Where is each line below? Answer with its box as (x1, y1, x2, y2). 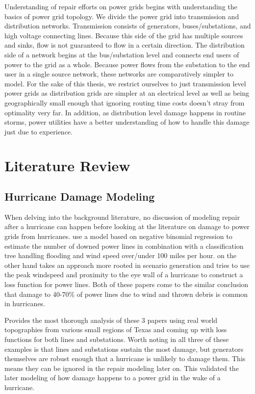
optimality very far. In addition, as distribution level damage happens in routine (4, 107, 246, 117)
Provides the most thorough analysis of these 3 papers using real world (4, 315, 218, 325)
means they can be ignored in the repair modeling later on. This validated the (4, 363, 239, 373)
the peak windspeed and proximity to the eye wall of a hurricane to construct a (4, 269, 243, 280)
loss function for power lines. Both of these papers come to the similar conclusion (4, 279, 249, 289)
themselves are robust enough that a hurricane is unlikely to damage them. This (4, 353, 246, 364)
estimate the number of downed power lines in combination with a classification (4, 240, 244, 251)
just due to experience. (4, 126, 73, 136)
